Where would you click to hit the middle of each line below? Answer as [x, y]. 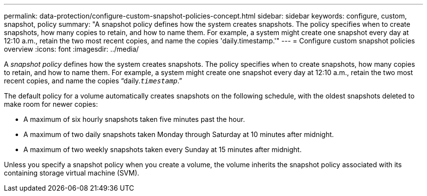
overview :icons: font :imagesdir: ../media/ [71, 49]
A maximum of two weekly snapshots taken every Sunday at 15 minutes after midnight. [163, 149]
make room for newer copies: [51, 104]
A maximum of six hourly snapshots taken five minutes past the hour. [134, 119]
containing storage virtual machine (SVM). [72, 173]
